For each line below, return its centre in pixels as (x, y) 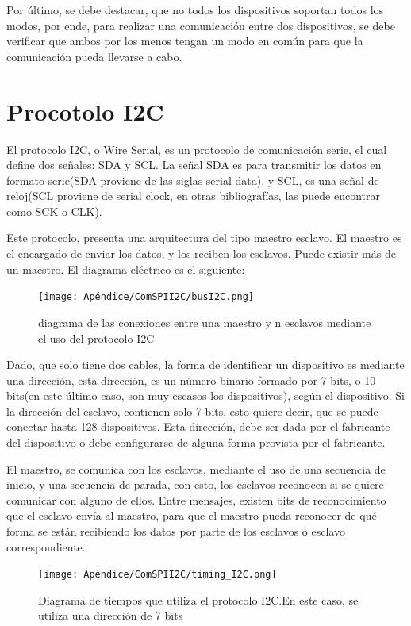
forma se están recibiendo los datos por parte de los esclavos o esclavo (176, 531)
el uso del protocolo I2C (96, 338)
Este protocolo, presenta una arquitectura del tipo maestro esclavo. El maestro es (204, 238)
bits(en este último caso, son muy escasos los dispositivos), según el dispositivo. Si (205, 396)
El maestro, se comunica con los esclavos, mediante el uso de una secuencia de (196, 469)
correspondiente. (46, 546)
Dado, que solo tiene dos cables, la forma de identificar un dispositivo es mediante (205, 365)
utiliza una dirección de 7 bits (111, 615)
